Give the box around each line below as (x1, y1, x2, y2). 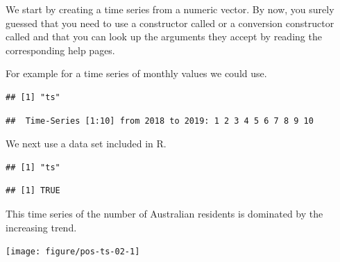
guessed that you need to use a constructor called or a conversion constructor (6, 15, 334, 30)
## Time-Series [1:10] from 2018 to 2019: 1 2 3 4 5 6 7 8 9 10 (6, 115, 314, 126)
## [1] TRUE (6, 186, 60, 196)
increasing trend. (6, 220, 77, 234)
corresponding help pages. (6, 42, 115, 57)
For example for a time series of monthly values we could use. (6, 66, 267, 81)
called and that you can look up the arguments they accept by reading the (6, 29, 322, 44)
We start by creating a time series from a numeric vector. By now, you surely (6, 2, 334, 16)
